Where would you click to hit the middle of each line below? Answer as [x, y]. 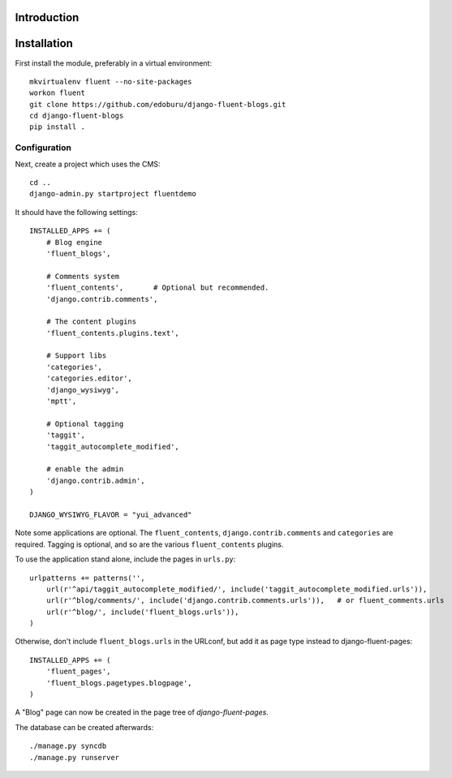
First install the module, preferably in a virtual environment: [114, 63]
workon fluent [57, 93]
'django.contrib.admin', [95, 480]
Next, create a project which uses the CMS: [88, 164]
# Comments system [83, 276]
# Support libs [76, 356]
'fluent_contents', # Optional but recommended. [157, 288]
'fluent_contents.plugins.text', [113, 333]
